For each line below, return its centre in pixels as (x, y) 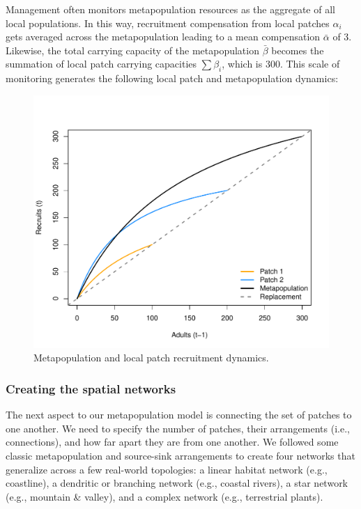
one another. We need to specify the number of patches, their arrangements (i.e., (178, 428)
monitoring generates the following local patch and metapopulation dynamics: (172, 78)
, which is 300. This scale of (281, 64)
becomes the (298, 50)
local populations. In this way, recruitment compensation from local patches (168, 23)
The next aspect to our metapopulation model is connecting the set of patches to (179, 415)
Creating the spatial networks (91, 389)
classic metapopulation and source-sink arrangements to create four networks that (180, 456)
